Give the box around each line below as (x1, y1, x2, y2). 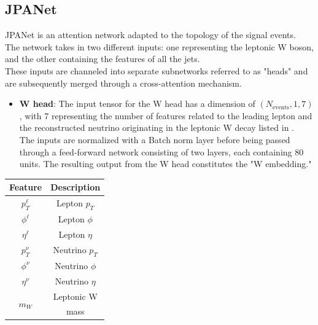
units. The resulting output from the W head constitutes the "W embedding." (19, 157, 312, 170)
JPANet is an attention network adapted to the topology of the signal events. (5, 28, 296, 41)
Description (50, 181, 101, 194)
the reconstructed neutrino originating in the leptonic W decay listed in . (19, 121, 294, 134)
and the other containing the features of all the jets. (5, 52, 200, 65)
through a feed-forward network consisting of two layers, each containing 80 (19, 145, 304, 158)
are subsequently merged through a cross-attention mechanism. (5, 76, 242, 89)
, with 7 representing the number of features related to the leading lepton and (19, 109, 312, 122)
